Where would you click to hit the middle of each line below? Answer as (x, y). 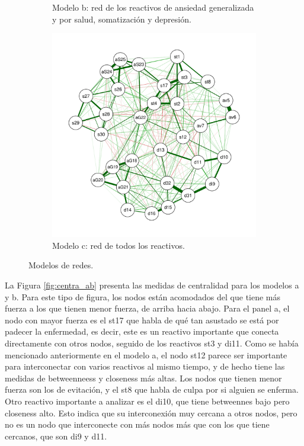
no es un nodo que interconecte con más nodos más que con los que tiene (137, 424)
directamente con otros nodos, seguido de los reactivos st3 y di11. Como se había (152, 343)
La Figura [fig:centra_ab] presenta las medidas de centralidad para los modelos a (152, 285)
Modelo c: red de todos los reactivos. (119, 245)
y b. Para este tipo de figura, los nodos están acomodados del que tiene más (143, 296)
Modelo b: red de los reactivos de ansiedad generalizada (153, 7)
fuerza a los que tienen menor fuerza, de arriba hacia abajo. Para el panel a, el (147, 308)
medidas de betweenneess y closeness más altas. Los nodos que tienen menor (143, 378)
